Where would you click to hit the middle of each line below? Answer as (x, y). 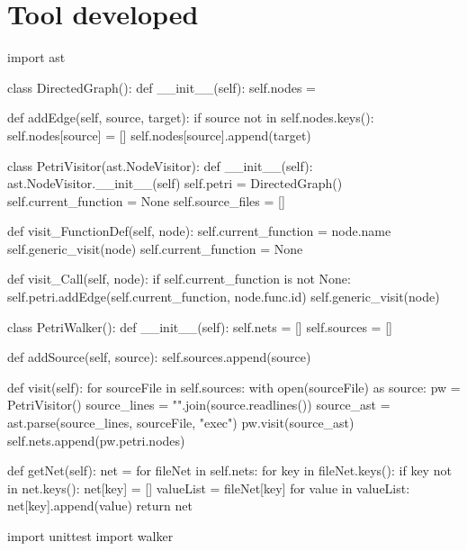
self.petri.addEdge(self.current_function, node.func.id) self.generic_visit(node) (224, 297)
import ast (36, 57)
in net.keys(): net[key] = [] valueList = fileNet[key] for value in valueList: (209, 488)
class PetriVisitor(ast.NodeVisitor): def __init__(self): (160, 165)
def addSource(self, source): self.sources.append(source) (159, 357)
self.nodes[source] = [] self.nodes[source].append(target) (159, 135)
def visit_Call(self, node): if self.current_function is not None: (179, 279)
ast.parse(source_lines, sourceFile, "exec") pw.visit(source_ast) (181, 423)
